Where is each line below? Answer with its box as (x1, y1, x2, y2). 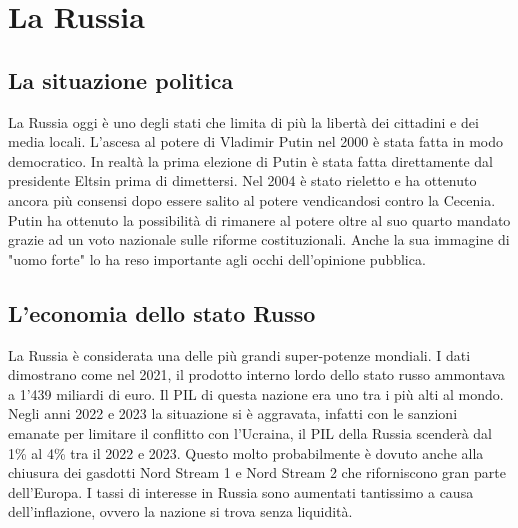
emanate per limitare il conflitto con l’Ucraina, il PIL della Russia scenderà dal (8, 422, 492, 443)
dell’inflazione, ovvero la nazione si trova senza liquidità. (8, 501, 353, 522)
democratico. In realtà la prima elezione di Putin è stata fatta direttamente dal (8, 150, 493, 171)
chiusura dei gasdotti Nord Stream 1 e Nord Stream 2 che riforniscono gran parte (8, 462, 506, 483)
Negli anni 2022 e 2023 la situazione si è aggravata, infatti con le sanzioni (8, 403, 458, 424)
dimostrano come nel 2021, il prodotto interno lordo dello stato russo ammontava (8, 364, 506, 385)
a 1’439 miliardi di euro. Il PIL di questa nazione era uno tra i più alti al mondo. (8, 383, 504, 404)
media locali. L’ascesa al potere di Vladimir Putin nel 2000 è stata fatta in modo (8, 131, 503, 152)
